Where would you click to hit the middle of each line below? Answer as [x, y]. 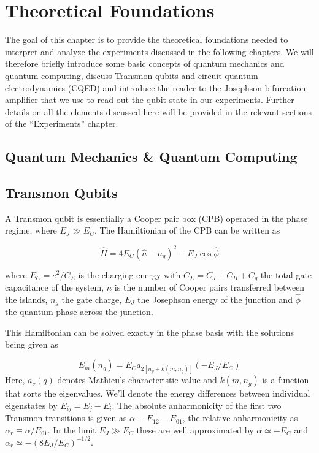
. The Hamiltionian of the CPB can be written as [187, 230]
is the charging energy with [129, 274]
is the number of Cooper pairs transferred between [209, 287]
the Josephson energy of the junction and [215, 299]
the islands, [26, 299]
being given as [32, 344]
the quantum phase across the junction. [79, 312]
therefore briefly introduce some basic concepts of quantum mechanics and [145, 63]
